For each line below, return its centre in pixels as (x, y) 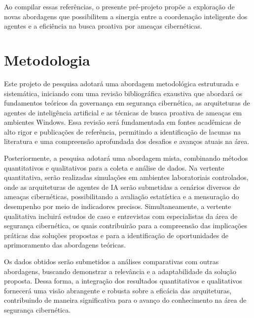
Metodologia (47, 59)
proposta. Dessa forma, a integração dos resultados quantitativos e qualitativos (123, 281)
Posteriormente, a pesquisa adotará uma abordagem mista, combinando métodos (126, 158)
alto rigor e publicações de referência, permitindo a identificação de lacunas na (123, 131)
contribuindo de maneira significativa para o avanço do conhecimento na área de (125, 300)
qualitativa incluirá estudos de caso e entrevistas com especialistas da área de (121, 216)
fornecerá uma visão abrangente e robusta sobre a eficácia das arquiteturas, (118, 290)
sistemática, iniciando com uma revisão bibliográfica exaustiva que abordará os (123, 93)
